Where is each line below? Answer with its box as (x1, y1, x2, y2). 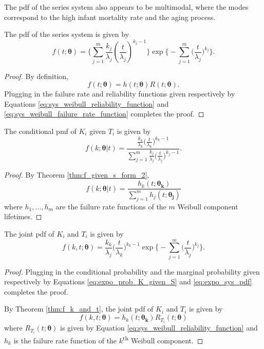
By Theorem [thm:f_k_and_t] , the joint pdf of (4, 303, 154, 314)
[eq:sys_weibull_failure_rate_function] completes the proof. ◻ (4, 108, 204, 119)
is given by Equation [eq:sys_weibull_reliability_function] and (60, 322, 258, 333)
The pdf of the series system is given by (4, 29, 129, 40)
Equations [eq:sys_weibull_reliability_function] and (4, 98, 169, 109)
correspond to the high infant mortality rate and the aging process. (4, 11, 216, 22)
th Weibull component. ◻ (123, 334, 203, 345)
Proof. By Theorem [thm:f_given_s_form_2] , (4, 169, 149, 180)
